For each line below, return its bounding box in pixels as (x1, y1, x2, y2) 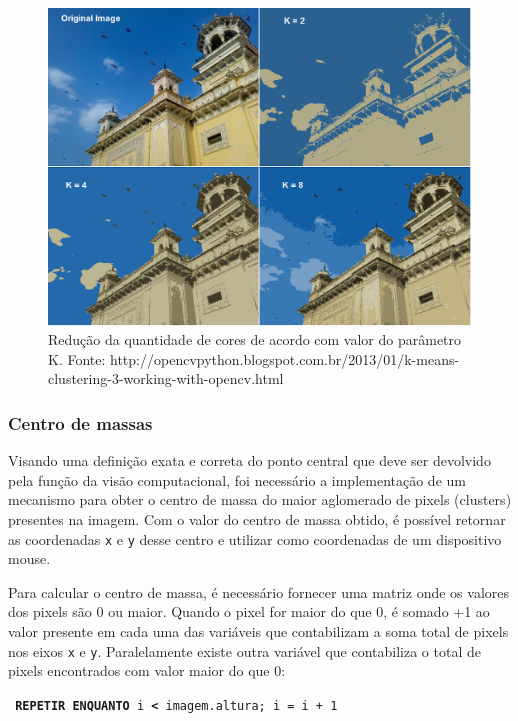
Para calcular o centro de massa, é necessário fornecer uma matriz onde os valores (8, 581, 509, 602)
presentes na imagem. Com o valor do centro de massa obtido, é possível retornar (8, 508, 506, 529)
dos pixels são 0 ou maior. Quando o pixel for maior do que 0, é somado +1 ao (8, 601, 490, 622)
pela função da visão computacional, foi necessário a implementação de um (8, 469, 466, 490)
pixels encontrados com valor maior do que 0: (8, 660, 286, 681)
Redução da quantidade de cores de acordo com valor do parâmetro (48, 329, 462, 350)
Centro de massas (8, 410, 153, 435)
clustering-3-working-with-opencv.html (48, 368, 284, 389)
